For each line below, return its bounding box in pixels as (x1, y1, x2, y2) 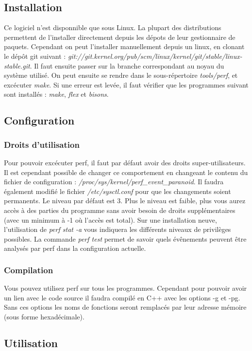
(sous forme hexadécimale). (4, 311, 84, 321)
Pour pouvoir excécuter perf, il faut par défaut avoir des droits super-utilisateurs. (4, 157, 246, 167)
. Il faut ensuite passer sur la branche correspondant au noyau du (30, 60, 224, 70)
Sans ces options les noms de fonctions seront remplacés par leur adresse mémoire (4, 302, 247, 312)
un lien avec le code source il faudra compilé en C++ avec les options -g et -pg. (4, 292, 240, 302)
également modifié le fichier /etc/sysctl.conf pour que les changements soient (4, 186, 231, 196)
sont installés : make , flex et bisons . (4, 89, 109, 99)
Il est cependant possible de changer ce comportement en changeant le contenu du (4, 167, 248, 177)
